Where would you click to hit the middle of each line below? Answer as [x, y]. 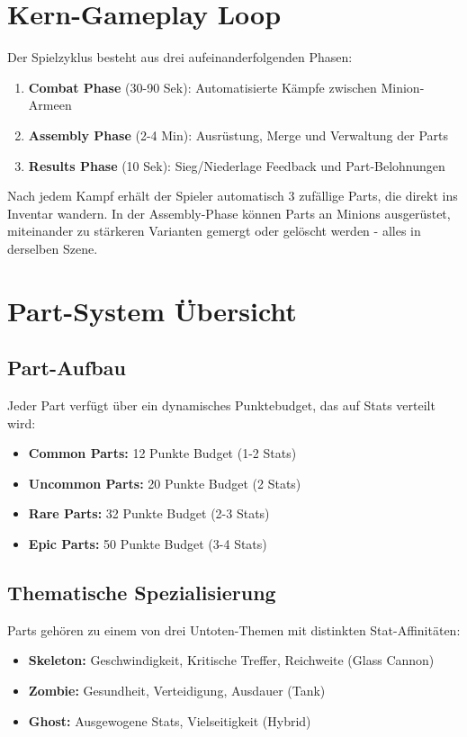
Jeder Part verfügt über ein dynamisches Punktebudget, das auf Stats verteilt [221, 405]
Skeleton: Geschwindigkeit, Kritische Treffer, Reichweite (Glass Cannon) [231, 660]
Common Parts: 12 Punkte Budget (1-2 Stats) [162, 453]
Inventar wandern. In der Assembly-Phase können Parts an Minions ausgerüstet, [229, 213]
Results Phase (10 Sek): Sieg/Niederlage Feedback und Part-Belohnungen [237, 165]
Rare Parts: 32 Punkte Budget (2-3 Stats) [149, 513]
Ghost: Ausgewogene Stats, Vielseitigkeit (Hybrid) [170, 720]
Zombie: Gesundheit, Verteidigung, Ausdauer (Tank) [177, 690]
